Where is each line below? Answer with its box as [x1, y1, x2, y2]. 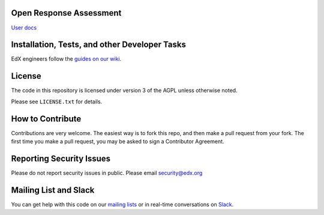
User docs [11, 24, 37, 31]
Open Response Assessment [11, 8, 122, 18]
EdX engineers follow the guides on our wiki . [11, 55, 122, 62]
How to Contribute [11, 114, 82, 124]
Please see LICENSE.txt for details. [11, 98, 103, 105]
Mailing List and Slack [11, 185, 95, 195]
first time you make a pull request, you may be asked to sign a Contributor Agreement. [11, 138, 224, 145]
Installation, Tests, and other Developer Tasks [11, 40, 186, 50]
